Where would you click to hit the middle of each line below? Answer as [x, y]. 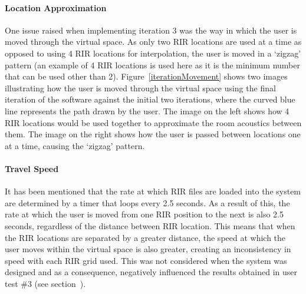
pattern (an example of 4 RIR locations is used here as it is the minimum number [152, 65]
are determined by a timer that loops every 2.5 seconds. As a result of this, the [147, 202]
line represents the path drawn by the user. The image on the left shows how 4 [147, 110]
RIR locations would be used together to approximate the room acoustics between [153, 122]
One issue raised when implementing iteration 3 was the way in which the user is [151, 30]
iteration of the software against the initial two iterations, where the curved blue [150, 99]
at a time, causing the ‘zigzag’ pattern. [75, 145]
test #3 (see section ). [45, 283]
